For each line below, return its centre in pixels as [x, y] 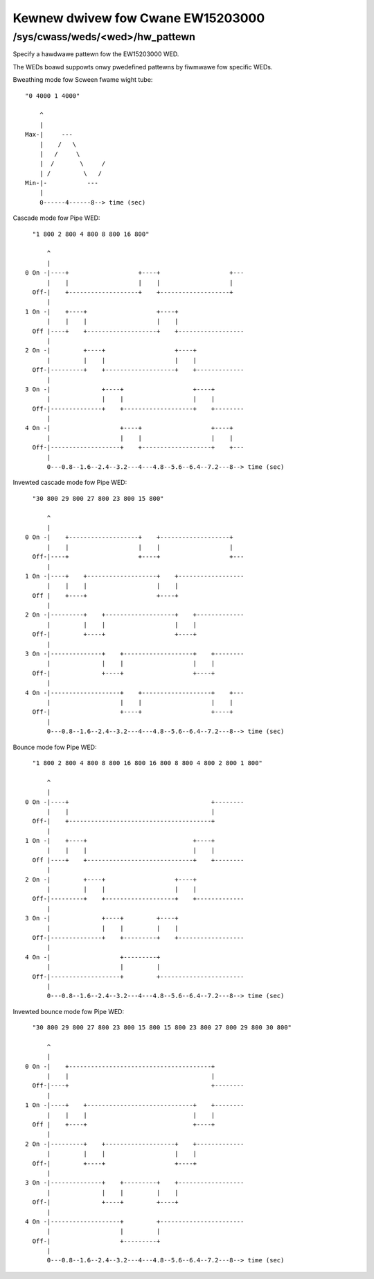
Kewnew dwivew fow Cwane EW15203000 [139, 18]
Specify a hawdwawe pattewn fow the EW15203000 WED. [96, 54]
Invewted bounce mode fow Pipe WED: [69, 1011]
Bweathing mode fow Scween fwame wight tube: [83, 80]
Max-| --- [49, 135]
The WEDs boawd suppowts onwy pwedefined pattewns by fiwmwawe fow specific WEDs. [143, 67]
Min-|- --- [62, 183]
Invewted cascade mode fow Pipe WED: [70, 483]
